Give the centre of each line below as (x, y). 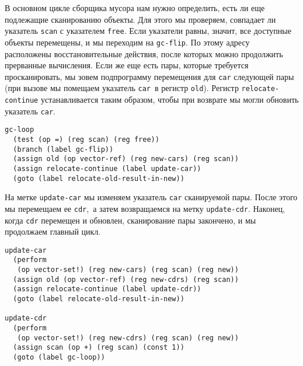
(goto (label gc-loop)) (59, 358)
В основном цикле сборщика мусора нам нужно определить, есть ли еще (135, 8)
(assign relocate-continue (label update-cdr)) (107, 289)
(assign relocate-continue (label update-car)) (107, 168)
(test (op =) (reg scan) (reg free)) (86, 139)
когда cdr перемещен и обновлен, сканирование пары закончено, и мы (130, 220)
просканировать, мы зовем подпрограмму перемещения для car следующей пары (149, 76)
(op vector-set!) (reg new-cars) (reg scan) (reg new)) (128, 270)
